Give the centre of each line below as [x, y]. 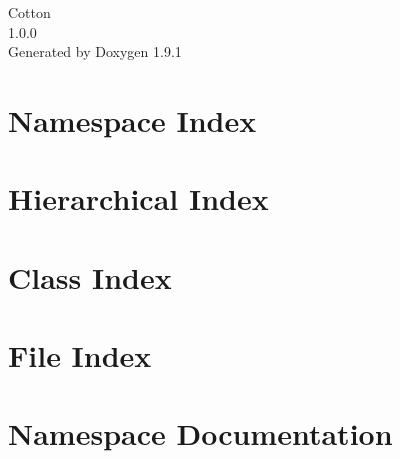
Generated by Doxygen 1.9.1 [95, 51]
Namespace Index [132, 119]
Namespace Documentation [200, 433]
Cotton [29, 12]
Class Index [90, 276]
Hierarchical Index [138, 198]
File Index [80, 355]
